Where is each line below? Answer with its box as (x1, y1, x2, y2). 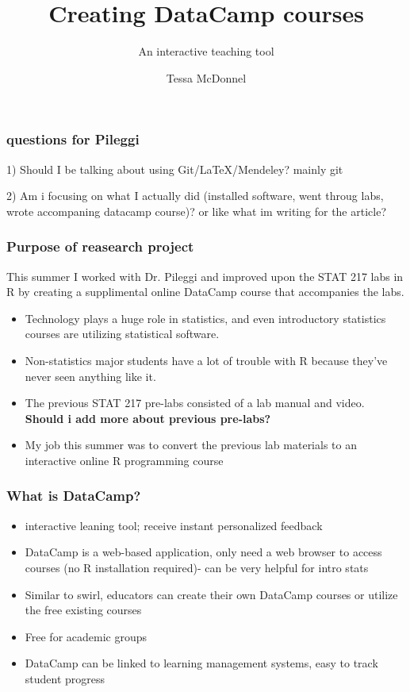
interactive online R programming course (25, 452, 224, 468)
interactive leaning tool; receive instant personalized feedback (25, 517, 323, 533)
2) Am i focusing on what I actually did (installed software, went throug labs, (6, 187, 384, 204)
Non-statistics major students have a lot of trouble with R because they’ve (25, 352, 388, 368)
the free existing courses (25, 602, 142, 618)
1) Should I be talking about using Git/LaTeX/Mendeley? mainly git (6, 160, 343, 177)
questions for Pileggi (6, 129, 140, 149)
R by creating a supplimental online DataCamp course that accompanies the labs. (6, 283, 404, 300)
